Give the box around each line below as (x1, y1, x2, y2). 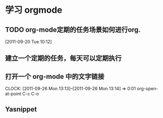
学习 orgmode (5, 4, 63, 16)
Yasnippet (5, 105, 37, 113)
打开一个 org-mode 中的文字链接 (5, 72, 104, 81)
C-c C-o (22, 91, 39, 97)
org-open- (137, 86, 159, 92)
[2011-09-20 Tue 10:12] (5, 39, 52, 45)
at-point (5, 91, 21, 97)
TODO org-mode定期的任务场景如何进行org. (5, 25, 141, 34)
